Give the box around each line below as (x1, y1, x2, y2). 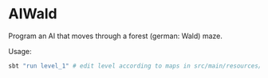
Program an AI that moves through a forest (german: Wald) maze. (8, 31, 223, 41)
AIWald (8, 5, 57, 23)
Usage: (8, 46, 32, 56)
